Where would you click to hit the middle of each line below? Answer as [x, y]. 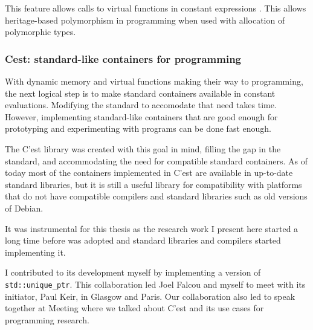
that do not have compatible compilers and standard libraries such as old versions [156, 196]
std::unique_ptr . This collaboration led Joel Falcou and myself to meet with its [155, 284]
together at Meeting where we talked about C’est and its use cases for [134, 308]
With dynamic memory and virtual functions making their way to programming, [154, 81]
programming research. [47, 319]
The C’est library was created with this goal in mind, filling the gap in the [143, 148]
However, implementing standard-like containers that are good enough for [141, 116]
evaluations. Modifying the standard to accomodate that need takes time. [141, 105]
